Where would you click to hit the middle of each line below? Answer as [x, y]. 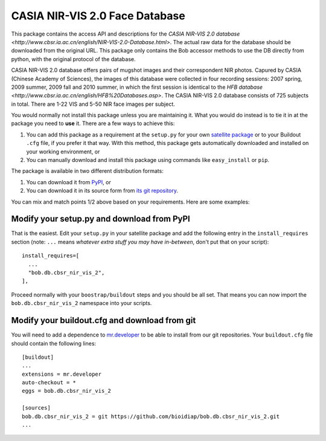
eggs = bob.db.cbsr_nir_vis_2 [67, 391]
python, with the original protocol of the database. [73, 59]
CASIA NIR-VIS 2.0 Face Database [98, 16]
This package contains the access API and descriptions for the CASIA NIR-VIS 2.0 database [126, 34]
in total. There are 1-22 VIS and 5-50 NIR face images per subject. [93, 104]
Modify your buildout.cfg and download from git [104, 320]
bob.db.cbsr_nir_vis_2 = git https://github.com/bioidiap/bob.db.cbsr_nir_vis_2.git [151, 416]
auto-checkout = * [49, 383]
